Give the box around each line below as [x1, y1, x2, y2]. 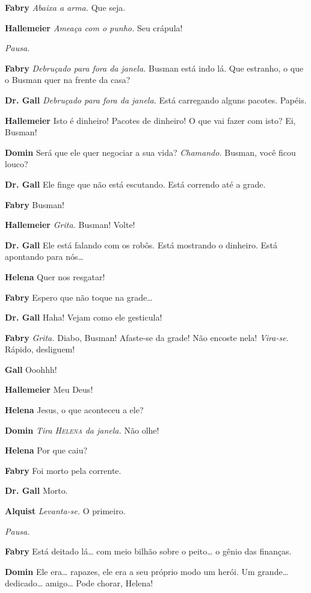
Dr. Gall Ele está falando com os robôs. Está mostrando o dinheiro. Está [5, 238, 277, 251]
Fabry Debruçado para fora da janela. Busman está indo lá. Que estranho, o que [5, 61, 304, 74]
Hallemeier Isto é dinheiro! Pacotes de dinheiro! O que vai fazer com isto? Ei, [5, 114, 296, 126]
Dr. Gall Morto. [5, 484, 68, 497]
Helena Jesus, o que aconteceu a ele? [5, 404, 144, 416]
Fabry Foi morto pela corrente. [5, 464, 122, 476]
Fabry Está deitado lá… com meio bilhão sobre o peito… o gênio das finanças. [5, 545, 292, 558]
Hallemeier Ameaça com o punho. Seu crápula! [5, 21, 183, 34]
